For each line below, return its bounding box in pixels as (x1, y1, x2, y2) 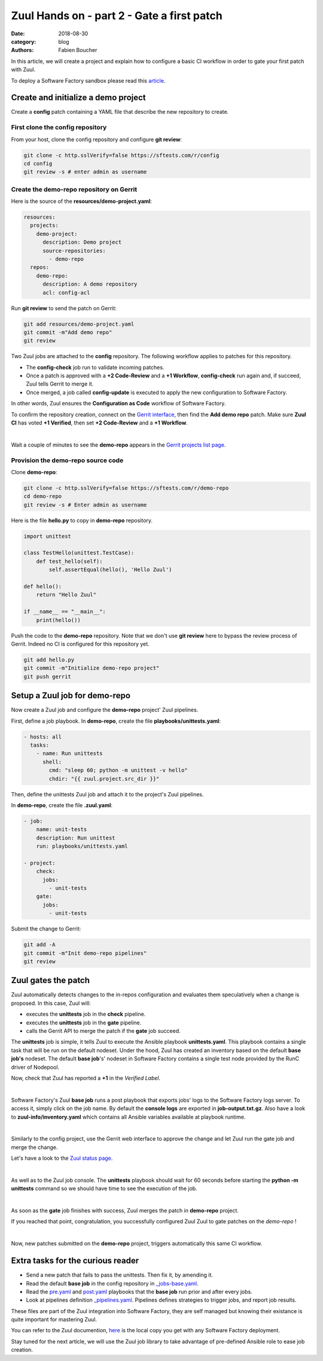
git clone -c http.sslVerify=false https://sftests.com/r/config (23, 151, 220, 159)
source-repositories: (42, 247, 106, 254)
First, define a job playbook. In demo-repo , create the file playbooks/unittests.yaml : (11, 717, 221, 725)
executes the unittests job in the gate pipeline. (26, 1019, 142, 1026)
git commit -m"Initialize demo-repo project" (23, 665, 160, 672)
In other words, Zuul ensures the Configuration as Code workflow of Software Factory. (11, 400, 226, 407)
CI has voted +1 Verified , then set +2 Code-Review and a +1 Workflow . (11, 419, 188, 426)
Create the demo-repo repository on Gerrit (11, 185, 138, 193)
